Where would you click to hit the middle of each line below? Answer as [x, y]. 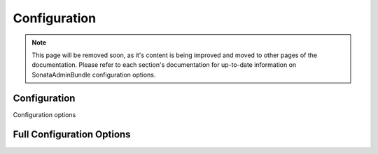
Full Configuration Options [72, 135]
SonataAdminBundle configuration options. [94, 75]
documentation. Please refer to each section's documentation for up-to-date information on [164, 65]
